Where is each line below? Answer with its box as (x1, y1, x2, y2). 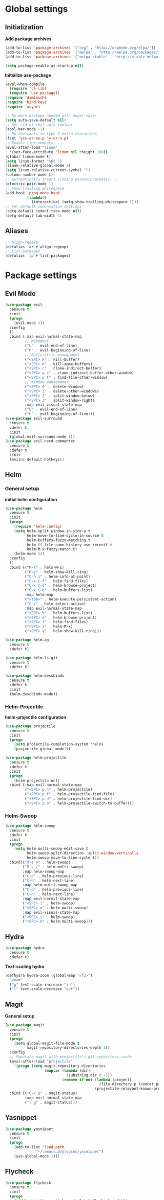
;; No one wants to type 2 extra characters (5, 131, 97, 137)
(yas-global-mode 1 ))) (14, 1154, 60, 1158)
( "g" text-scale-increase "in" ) (9, 982, 76, 987)
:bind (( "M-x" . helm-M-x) (9, 565, 64, 570)
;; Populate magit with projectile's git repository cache (9, 1055, 132, 1060)
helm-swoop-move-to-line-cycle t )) (26, 855, 99, 860)
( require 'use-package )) (9, 91, 60, 96)
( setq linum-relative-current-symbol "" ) (5, 168, 91, 173)
